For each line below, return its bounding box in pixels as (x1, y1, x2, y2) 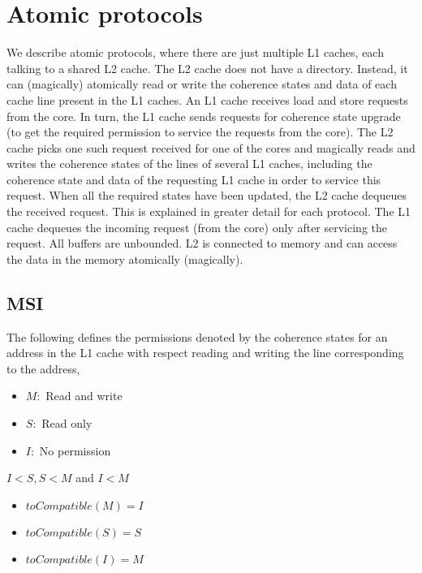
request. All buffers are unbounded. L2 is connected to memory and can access (6, 235, 398, 252)
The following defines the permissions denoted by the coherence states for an (6, 328, 388, 345)
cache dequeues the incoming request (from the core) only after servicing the (6, 218, 387, 235)
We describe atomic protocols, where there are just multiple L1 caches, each (6, 44, 384, 61)
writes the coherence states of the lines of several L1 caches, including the (6, 155, 372, 172)
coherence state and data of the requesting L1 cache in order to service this (6, 170, 381, 187)
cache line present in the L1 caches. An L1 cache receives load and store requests (6, 91, 408, 108)
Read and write (45, 387, 123, 404)
